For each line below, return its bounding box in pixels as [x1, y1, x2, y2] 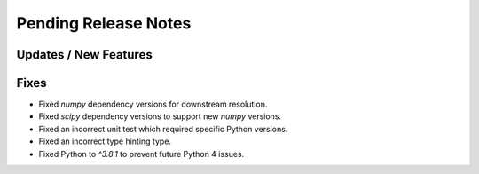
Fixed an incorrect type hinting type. [38, 136, 172, 146]
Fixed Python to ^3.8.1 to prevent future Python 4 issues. [38, 148, 245, 159]
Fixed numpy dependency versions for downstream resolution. [38, 99, 268, 110]
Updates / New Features [16, 47, 153, 62]
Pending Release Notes [16, 13, 192, 33]
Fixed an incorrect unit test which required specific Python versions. [38, 123, 288, 134]
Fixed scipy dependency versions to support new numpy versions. [38, 111, 282, 122]
